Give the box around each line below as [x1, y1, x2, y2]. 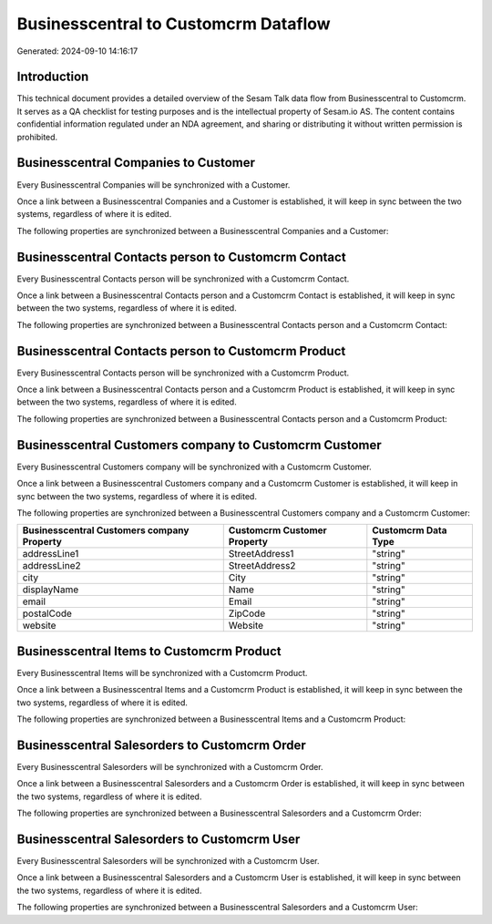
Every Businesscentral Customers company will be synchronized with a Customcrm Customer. [16, 461, 373, 472]
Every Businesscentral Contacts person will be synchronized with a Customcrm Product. [16, 367, 350, 378]
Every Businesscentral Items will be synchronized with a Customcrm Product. [16, 667, 308, 678]
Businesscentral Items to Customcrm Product [16, 643, 282, 659]
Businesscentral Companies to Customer [16, 155, 255, 170]
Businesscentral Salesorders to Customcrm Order [16, 737, 307, 753]
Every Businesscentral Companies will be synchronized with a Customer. [16, 179, 291, 190]
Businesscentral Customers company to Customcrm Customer [16, 437, 382, 453]
